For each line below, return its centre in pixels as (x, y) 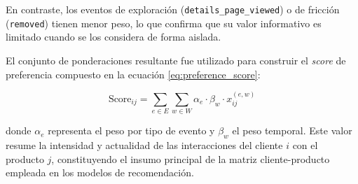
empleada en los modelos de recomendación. (100, 172)
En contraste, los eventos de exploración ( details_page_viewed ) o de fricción (173, 9)
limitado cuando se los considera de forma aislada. (113, 37)
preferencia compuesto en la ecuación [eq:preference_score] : (133, 74)
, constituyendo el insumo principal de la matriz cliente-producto (191, 158)
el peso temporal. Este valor (292, 130)
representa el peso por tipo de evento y (131, 130)
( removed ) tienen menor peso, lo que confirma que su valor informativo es (164, 23)
